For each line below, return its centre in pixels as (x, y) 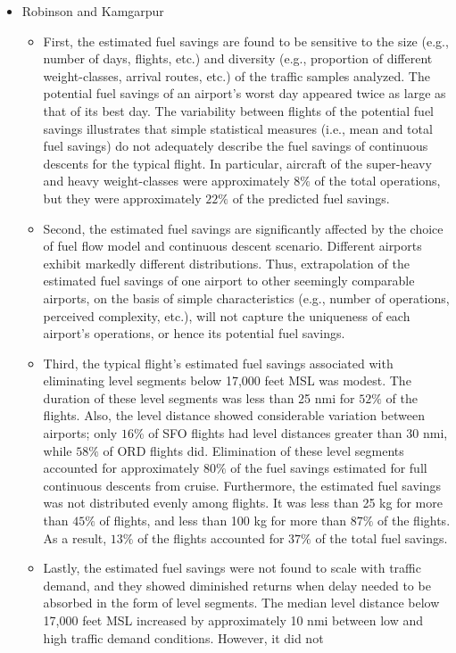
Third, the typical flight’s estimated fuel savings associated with (218, 363)
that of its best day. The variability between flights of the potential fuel (238, 110)
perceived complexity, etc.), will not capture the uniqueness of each (227, 315)
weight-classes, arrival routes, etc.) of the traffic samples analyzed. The (236, 75)
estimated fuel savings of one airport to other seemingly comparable (229, 281)
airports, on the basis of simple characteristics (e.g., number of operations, (246, 298)
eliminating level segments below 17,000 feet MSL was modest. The (227, 380)
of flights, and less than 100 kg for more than (223, 521)
